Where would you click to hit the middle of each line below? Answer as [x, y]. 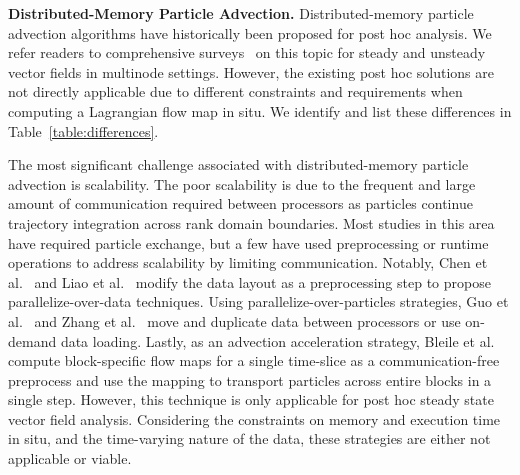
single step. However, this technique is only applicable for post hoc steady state [251, 399]
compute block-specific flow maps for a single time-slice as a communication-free [254, 360]
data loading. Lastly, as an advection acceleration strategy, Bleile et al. [277, 340]
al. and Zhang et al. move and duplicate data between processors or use [234, 320]
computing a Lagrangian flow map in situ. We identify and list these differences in [260, 110]
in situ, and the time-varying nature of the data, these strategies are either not [249, 438]
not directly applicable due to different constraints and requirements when [235, 91]
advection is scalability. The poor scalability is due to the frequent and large [242, 183]
